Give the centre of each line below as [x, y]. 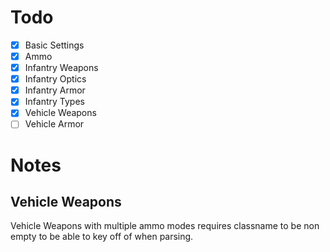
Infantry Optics [55, 79]
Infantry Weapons [61, 68]
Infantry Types [54, 102]
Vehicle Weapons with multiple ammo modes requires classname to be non [165, 226]
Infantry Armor [55, 90]
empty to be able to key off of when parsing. [102, 237]
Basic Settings [54, 45]
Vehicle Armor [54, 124]
